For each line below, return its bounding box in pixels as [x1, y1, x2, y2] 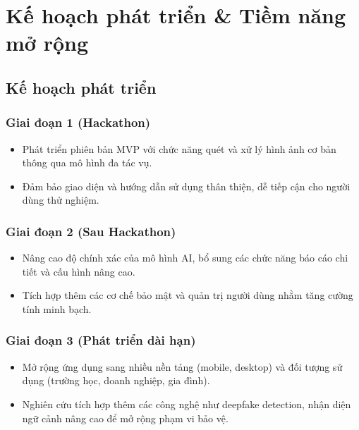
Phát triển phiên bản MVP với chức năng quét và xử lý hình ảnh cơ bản [22, 141, 336, 156]
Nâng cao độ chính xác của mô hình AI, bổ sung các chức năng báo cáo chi [22, 250, 348, 265]
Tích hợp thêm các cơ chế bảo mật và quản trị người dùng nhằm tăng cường [22, 288, 353, 302]
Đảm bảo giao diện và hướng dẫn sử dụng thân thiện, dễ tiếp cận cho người [22, 178, 351, 193]
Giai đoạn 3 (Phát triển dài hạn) [6, 331, 196, 349]
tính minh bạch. [22, 301, 92, 316]
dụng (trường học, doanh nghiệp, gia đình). [22, 373, 210, 388]
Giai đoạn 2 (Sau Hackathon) [6, 222, 176, 240]
